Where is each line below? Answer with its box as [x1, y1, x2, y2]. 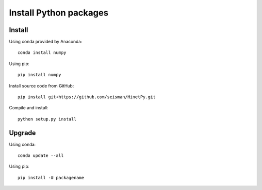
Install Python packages [9, 7, 109, 18]
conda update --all [17, 153, 64, 158]
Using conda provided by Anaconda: [9, 39, 82, 45]
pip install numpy [17, 72, 62, 78]
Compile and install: [9, 105, 49, 111]
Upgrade [9, 129, 36, 137]
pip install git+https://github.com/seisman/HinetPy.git [17, 94, 156, 100]
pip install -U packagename [17, 175, 84, 180]
